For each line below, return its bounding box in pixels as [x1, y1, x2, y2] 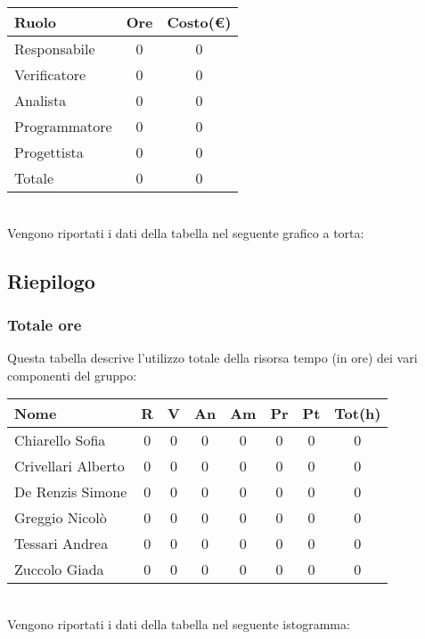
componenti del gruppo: [7, 365, 137, 384]
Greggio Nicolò [14, 507, 107, 528]
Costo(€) [167, 12, 232, 32]
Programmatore [14, 116, 112, 136]
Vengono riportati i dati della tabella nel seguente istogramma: [7, 614, 350, 633]
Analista [14, 90, 67, 111]
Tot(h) [334, 403, 381, 424]
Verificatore [14, 64, 86, 85]
